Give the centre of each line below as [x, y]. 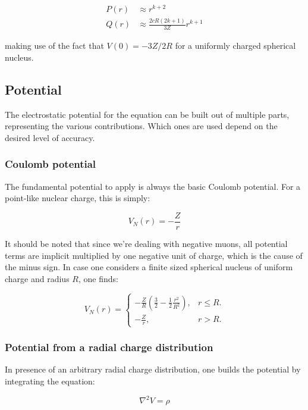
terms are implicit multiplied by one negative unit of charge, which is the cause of [154, 255]
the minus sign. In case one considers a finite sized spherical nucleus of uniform [149, 267]
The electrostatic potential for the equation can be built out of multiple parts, [147, 114]
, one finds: [98, 278]
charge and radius [37, 278]
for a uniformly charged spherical [235, 46]
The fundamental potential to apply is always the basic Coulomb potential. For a [153, 186]
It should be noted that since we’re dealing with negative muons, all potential [146, 243]
